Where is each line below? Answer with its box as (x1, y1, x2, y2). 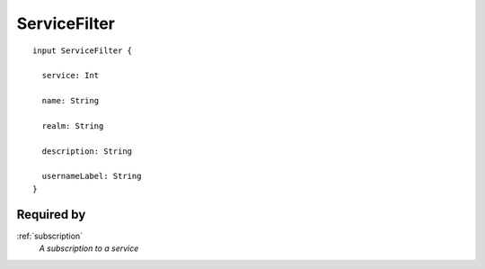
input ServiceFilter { (32, 45, 133, 56)
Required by (16, 207, 86, 222)
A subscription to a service (39, 243, 139, 254)
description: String (41, 146, 133, 157)
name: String (41, 95, 100, 106)
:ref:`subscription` (16, 230, 84, 241)
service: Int (41, 70, 100, 81)
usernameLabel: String (41, 171, 142, 182)
